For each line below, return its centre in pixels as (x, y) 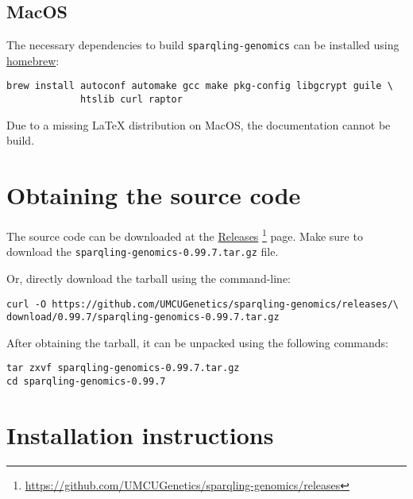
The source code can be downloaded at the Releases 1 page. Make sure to (185, 235)
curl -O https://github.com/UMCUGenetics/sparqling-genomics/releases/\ (203, 304)
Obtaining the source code (154, 195)
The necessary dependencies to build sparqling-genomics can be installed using (203, 45)
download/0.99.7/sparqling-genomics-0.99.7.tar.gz (143, 317)
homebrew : (33, 60)
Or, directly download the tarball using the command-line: (149, 278)
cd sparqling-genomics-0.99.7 (86, 382)
